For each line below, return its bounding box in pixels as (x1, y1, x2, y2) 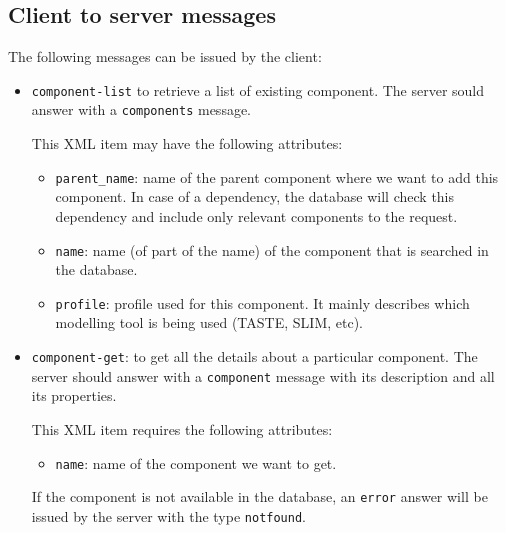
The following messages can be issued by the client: (8, 46, 322, 67)
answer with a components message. (31, 99, 252, 120)
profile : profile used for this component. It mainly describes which (55, 292, 470, 313)
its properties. (31, 385, 117, 406)
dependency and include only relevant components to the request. (55, 205, 458, 226)
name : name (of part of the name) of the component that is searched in (55, 239, 489, 260)
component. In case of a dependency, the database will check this (55, 186, 455, 207)
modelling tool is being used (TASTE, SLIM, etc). (55, 312, 363, 333)
